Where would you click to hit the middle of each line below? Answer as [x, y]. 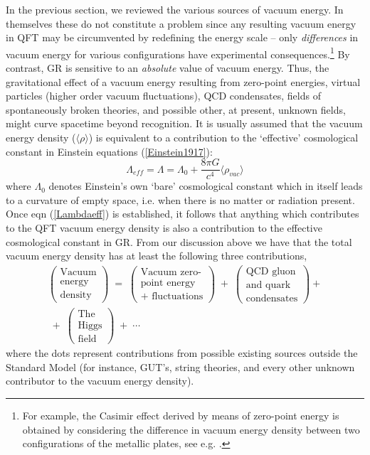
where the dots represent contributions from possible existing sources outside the [182, 353]
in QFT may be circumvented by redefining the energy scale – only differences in [182, 37]
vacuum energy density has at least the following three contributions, [157, 256]
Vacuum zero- [171, 273]
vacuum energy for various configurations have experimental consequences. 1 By [178, 53]
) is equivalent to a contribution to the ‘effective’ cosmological [223, 137]
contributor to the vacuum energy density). [100, 381]
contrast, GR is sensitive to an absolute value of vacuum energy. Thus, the [168, 68]
